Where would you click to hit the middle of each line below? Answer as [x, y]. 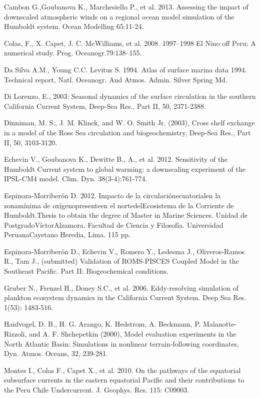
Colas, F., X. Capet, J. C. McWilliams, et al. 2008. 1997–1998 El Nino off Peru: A [130, 43]
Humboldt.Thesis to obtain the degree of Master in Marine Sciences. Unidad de [126, 215]
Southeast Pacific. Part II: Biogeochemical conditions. [86, 271]
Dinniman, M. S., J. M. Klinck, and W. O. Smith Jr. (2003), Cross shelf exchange [129, 123]
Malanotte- [220, 324]
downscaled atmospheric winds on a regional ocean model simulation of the [119, 16]
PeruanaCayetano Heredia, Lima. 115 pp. [67, 234]
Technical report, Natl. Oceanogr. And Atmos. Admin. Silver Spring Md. [116, 79]
